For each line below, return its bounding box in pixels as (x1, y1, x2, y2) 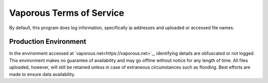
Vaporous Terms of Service (9, 7, 124, 18)
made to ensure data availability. (9, 71, 75, 77)
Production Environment (9, 38, 86, 46)
